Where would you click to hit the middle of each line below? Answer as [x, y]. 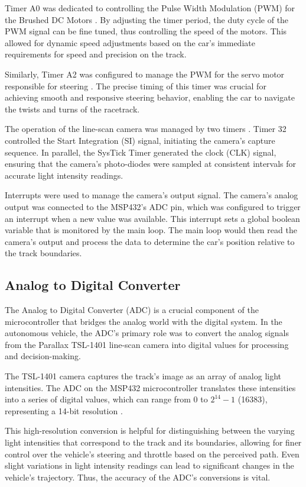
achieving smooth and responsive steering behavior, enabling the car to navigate [150, 97]
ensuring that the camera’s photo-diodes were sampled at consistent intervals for [151, 164]
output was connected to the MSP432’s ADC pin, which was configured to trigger [153, 206]
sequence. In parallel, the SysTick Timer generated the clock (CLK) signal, [141, 152]
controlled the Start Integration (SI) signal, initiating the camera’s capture [140, 140]
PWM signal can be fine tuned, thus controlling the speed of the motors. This [146, 31]
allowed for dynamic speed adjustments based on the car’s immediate [130, 42]
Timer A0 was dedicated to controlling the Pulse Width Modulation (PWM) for [150, 8]
